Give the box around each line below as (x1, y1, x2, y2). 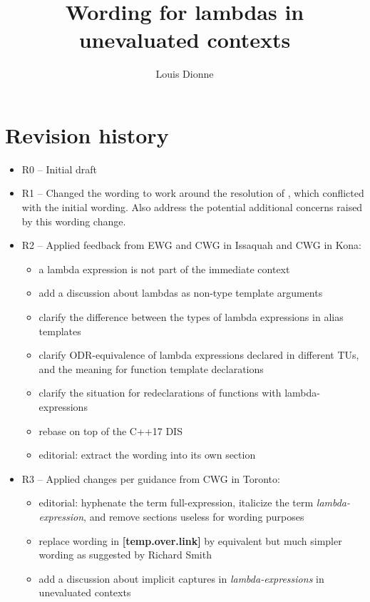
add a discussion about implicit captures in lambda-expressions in (38, 571, 324, 586)
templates (38, 323, 81, 338)
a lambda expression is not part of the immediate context (38, 261, 290, 276)
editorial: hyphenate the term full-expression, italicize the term (38, 495, 314, 510)
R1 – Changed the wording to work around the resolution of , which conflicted (21, 185, 364, 200)
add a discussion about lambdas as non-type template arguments (38, 285, 323, 300)
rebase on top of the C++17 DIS (38, 423, 183, 438)
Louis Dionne (155, 66, 214, 81)
